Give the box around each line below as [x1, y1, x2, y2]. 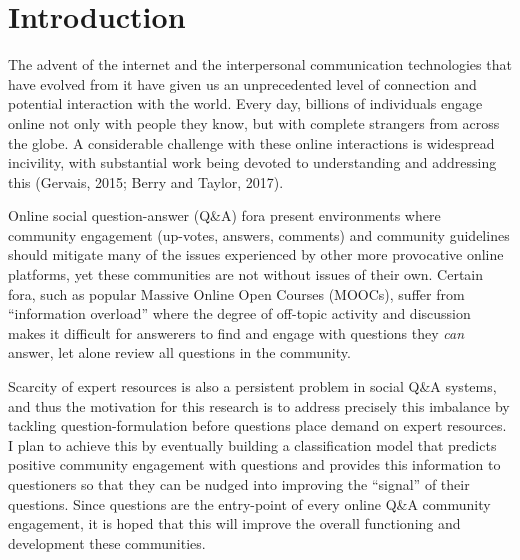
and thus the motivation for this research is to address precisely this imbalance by [8, 395, 510, 416]
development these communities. [8, 532, 206, 553]
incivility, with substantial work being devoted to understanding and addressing [8, 152, 497, 173]
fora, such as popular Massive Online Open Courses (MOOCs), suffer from [8, 283, 465, 304]
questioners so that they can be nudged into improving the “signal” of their [8, 474, 470, 494]
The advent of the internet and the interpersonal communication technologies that [8, 54, 512, 75]
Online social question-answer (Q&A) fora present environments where [8, 205, 441, 226]
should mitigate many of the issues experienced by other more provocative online [8, 244, 504, 265]
